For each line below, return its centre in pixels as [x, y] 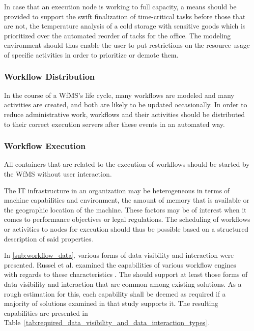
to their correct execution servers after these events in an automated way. [114, 124]
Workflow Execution [45, 146]
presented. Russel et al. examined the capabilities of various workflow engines [120, 264]
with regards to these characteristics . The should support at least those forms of [126, 274]
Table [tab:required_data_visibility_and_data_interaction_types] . [107, 322]
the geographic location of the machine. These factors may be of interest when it [125, 209]
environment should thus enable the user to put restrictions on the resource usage [127, 45]
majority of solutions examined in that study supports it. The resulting [111, 303]
